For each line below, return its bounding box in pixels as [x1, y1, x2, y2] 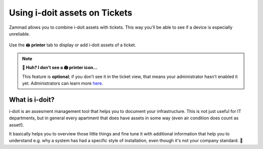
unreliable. [9, 31, 30, 37]
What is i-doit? [9, 95, 55, 104]
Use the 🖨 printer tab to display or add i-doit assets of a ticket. [9, 42, 136, 48]
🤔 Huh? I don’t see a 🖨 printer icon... [22, 65, 97, 71]
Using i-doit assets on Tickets [9, 7, 132, 18]
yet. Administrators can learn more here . [22, 80, 103, 86]
